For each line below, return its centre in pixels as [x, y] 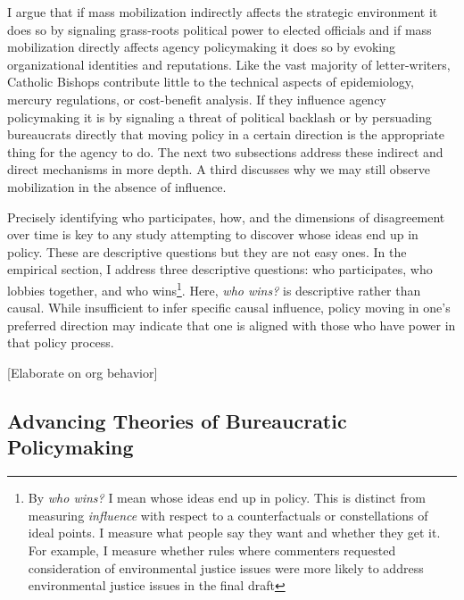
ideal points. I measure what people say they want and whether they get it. [234, 533]
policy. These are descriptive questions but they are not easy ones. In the [207, 251]
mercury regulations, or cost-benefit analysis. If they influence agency [197, 99]
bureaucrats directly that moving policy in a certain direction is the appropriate [226, 134]
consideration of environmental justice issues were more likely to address [226, 567]
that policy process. [61, 342]
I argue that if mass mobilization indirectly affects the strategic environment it [223, 12]
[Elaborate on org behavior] [83, 372]
